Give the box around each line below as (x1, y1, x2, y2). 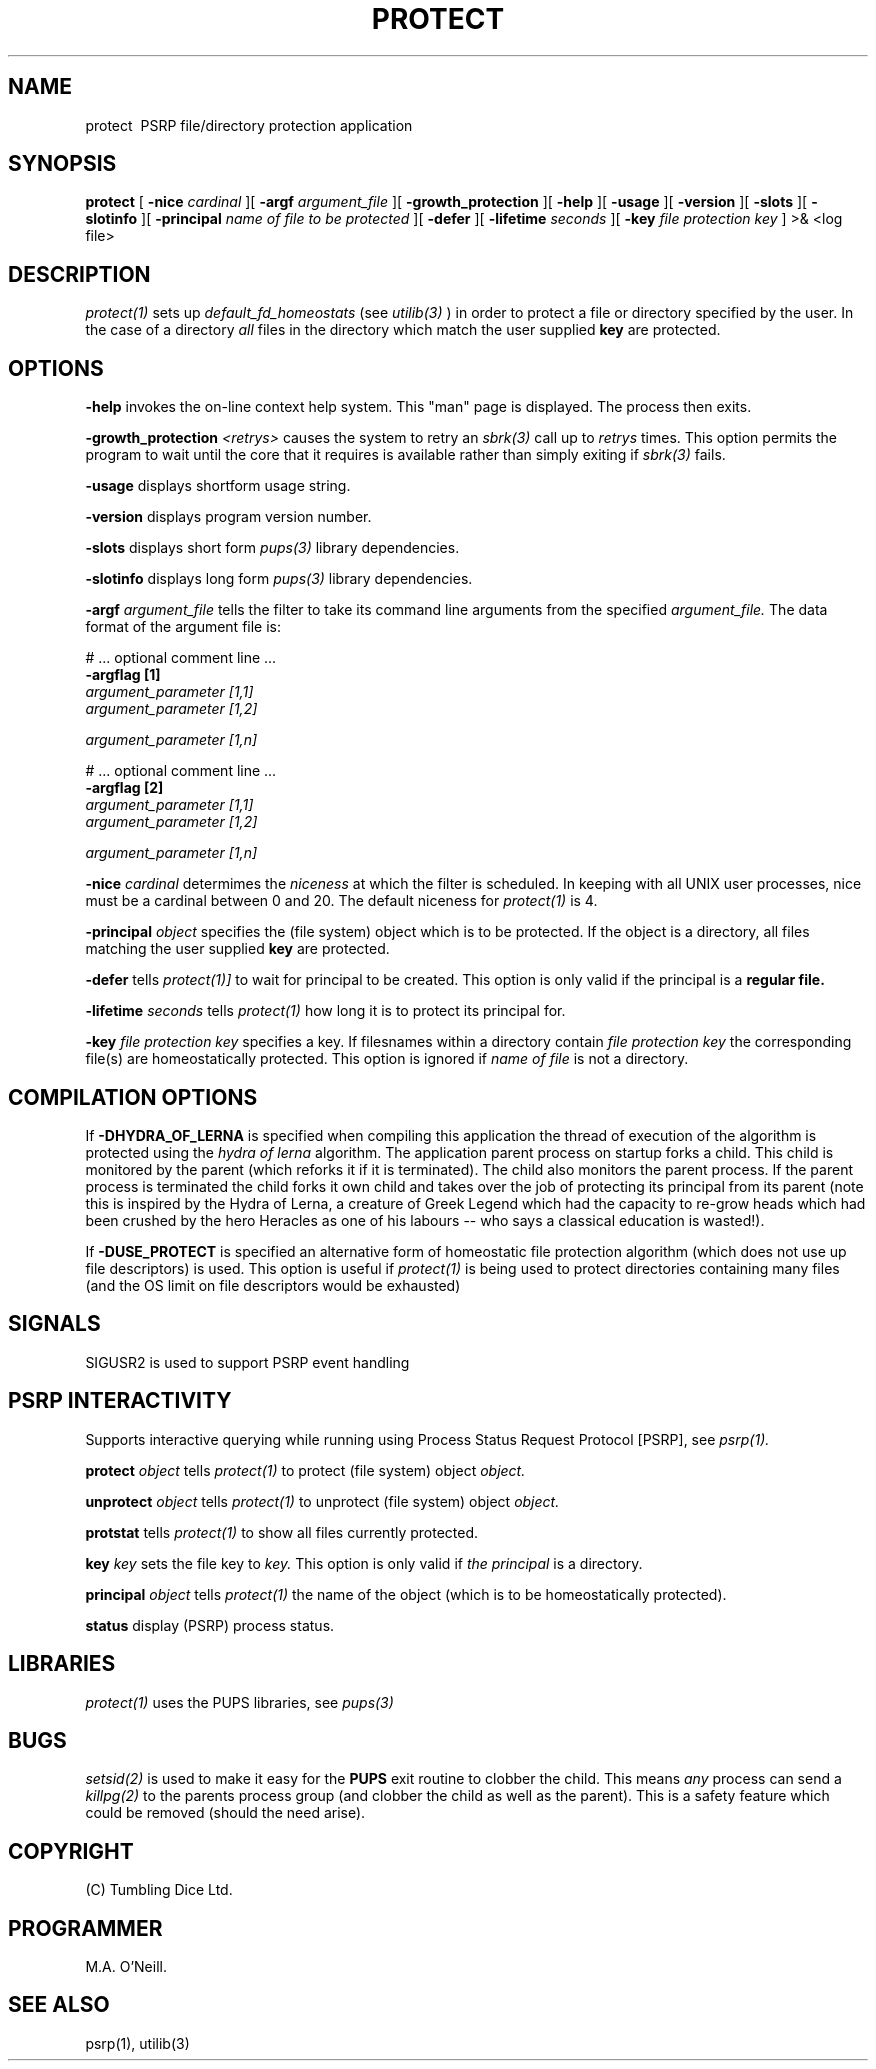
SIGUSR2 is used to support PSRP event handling (85, 1353, 410, 1371)
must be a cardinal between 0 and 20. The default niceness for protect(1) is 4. (85, 892, 598, 910)
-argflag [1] (85, 666, 161, 684)
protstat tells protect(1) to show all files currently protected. (85, 1523, 479, 1541)
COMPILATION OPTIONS (8, 1084, 258, 1110)
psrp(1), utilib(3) (85, 2034, 190, 2052)
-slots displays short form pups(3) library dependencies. (85, 539, 460, 557)
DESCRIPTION (8, 261, 151, 287)
